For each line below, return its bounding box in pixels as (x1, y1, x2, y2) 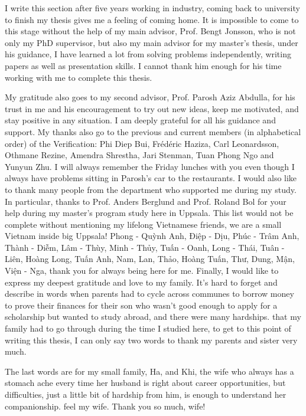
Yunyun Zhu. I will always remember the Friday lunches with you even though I (5, 160, 295, 172)
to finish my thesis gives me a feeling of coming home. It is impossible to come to (5, 13, 299, 25)
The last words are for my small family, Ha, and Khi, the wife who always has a (5, 365, 294, 377)
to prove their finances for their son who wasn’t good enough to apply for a (5, 299, 278, 311)
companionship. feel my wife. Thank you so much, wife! (5, 399, 206, 412)
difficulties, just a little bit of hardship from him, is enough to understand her (5, 388, 287, 400)
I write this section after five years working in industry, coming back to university (5, 2, 300, 14)
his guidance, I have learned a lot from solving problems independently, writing (5, 48, 291, 60)
